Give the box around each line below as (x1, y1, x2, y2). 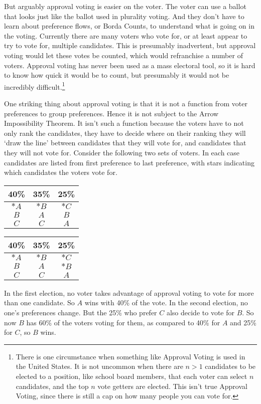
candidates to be (205, 361, 256, 371)
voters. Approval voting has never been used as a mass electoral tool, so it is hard (4, 60, 255, 70)
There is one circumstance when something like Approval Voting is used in (16, 351, 245, 361)
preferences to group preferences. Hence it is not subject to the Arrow (4, 108, 219, 118)
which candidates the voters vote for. (4, 167, 117, 177)
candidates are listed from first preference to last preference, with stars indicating (4, 157, 254, 167)
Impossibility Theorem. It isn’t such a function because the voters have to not (4, 118, 244, 128)
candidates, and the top (16, 380, 89, 391)
